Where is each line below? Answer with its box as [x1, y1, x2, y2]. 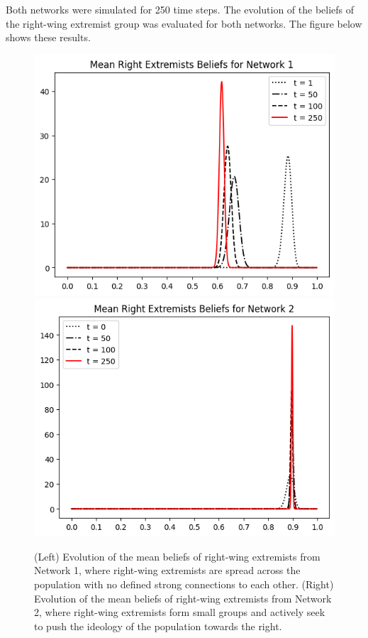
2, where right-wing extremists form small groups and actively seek [34, 605, 325, 620]
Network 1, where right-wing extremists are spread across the [34, 563, 301, 578]
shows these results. [6, 30, 91, 45]
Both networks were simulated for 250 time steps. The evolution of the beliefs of [6, 2, 355, 16]
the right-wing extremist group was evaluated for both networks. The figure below [6, 16, 362, 31]
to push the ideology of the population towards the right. [34, 618, 282, 633]
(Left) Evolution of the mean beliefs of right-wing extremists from [34, 548, 320, 563]
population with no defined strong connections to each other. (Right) [34, 576, 334, 591]
